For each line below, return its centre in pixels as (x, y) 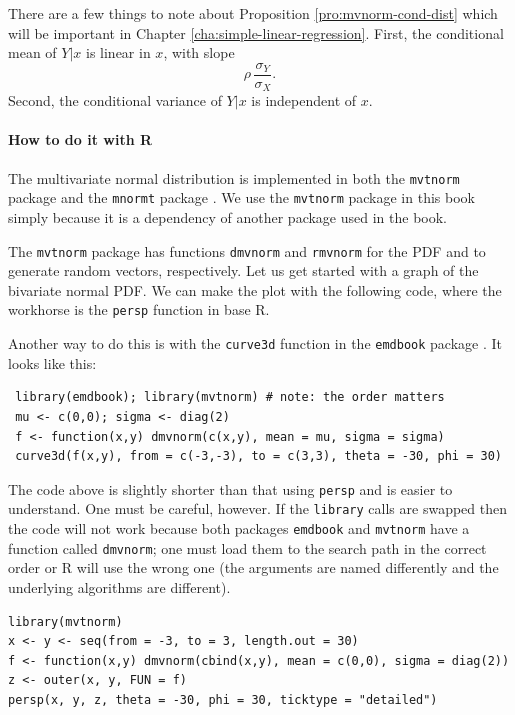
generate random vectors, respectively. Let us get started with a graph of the (243, 270)
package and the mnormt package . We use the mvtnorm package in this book (241, 197)
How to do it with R (80, 139)
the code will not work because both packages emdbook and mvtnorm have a (239, 528)
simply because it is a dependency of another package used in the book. (228, 217)
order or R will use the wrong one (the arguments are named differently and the (253, 567)
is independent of (304, 100)
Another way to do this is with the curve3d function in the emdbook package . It (255, 343)
